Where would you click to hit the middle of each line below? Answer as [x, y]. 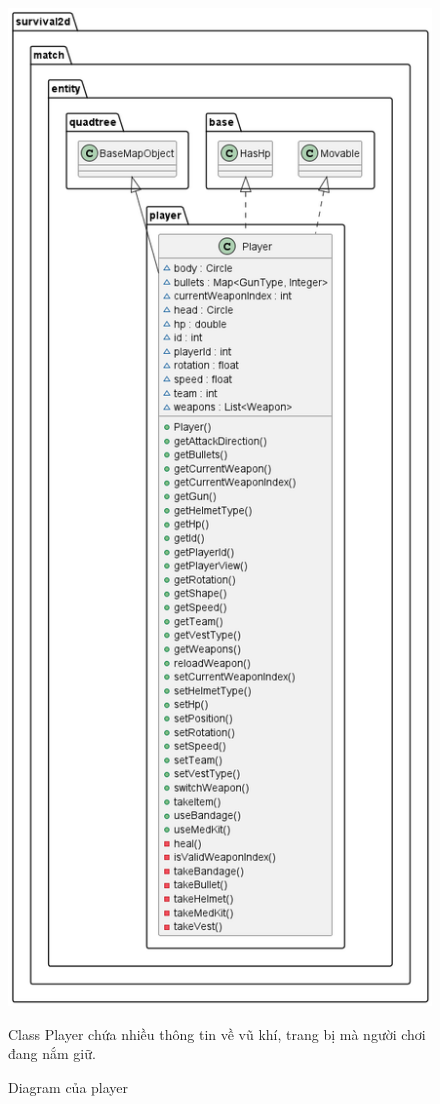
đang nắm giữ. [52, 1053]
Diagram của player [68, 1086]
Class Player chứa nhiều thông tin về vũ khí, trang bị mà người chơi [217, 1033]
